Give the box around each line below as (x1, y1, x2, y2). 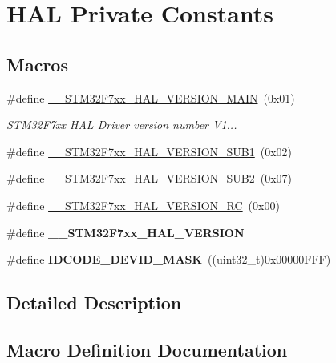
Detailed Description (6, 290, 182, 315)
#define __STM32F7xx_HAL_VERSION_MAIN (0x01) (6, 89, 295, 106)
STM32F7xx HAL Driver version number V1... (6, 116, 237, 133)
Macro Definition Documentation (6, 337, 288, 361)
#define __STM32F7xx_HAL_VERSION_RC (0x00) (6, 196, 280, 213)
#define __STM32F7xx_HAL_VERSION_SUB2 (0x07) (6, 170, 293, 187)
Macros (6, 51, 68, 76)
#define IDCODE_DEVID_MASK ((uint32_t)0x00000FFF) (6, 251, 331, 268)
